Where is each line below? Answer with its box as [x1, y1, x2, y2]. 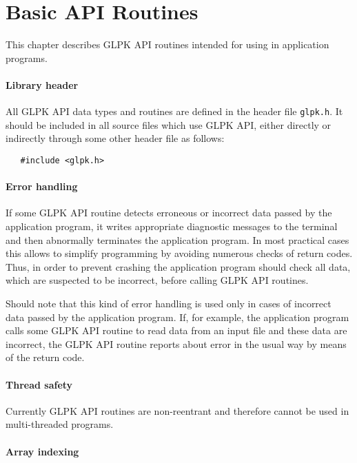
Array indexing [6, 444, 79, 458]
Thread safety [6, 377, 73, 391]
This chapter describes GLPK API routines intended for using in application [6, 37, 329, 52]
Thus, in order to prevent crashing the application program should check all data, [6, 259, 351, 274]
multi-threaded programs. [6, 417, 114, 431]
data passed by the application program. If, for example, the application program [6, 309, 349, 324]
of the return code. [6, 350, 85, 364]
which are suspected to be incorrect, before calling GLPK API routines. [6, 273, 309, 287]
